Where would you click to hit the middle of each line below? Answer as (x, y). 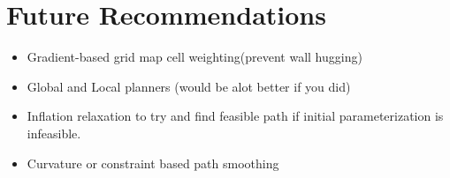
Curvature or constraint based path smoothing (153, 163)
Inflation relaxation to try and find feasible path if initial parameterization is (235, 116)
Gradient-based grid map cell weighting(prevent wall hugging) (194, 57)
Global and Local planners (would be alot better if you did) (189, 86)
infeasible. (54, 133)
